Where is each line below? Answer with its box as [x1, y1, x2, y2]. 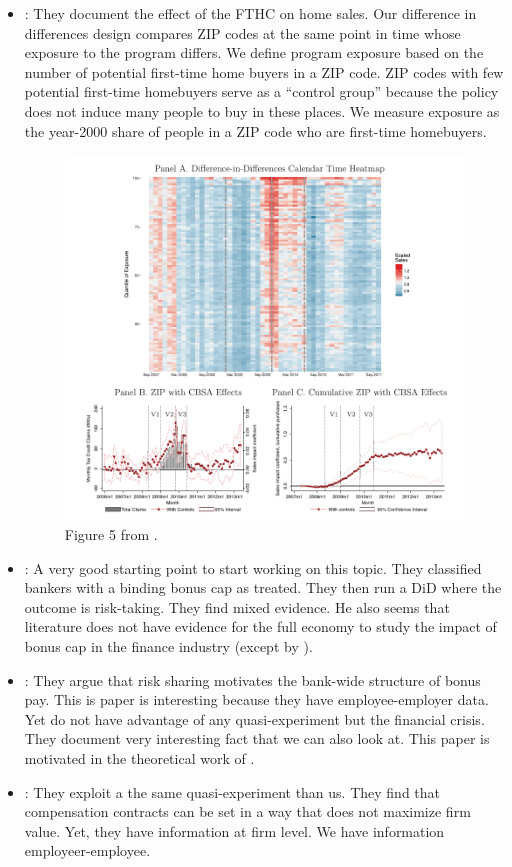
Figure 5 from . [64, 524, 158, 544]
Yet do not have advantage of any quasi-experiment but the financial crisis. [24, 708, 485, 729]
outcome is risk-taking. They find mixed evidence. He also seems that [24, 596, 450, 617]
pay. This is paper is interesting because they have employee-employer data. [24, 689, 489, 710]
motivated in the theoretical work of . [24, 747, 255, 768]
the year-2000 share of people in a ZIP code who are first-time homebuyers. [24, 120, 487, 141]
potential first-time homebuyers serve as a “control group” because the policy [24, 81, 499, 102]
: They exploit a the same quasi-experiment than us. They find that [24, 781, 441, 802]
